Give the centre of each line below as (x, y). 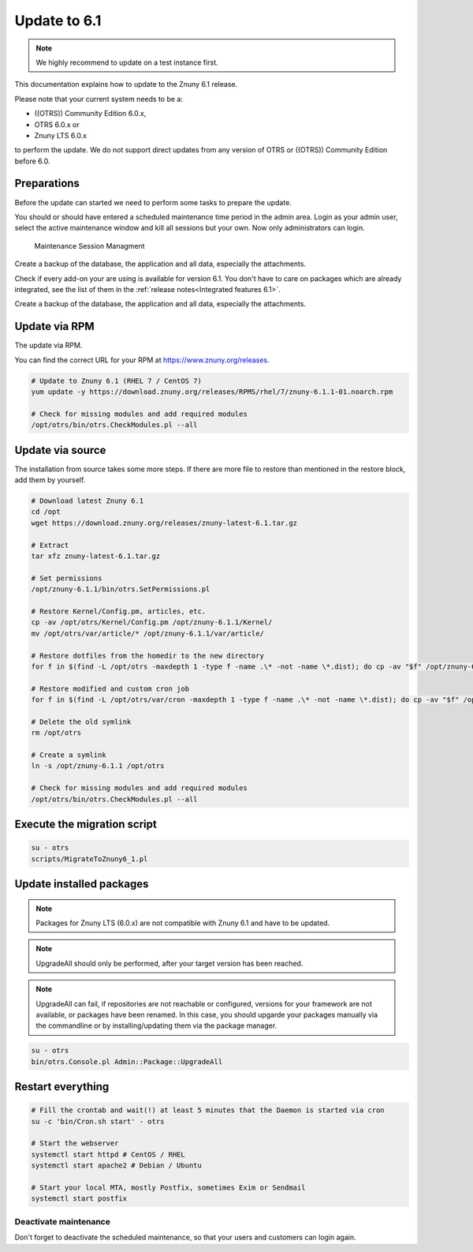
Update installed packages (82, 884)
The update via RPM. (48, 345)
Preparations (47, 184)
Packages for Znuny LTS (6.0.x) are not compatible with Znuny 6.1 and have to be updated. (183, 923)
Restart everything (62, 1087)
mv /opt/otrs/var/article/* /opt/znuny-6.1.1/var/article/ (147, 633)
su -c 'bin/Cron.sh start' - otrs (98, 1121)
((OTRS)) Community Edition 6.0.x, (90, 114)
